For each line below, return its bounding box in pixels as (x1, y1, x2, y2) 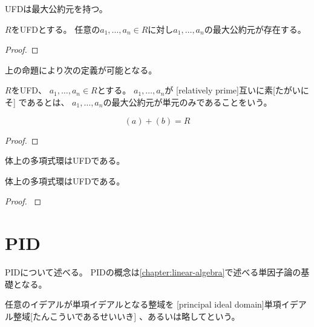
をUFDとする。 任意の (11, 22, 100, 35)
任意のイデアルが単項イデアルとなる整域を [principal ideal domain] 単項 (5, 298, 281, 311)
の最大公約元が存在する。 (204, 22, 306, 35)
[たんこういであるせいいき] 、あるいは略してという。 (30, 309, 240, 322)
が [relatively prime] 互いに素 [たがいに (165, 84, 309, 96)
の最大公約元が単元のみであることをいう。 (103, 95, 272, 108)
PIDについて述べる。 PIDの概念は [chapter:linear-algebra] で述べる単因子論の (5, 266, 301, 278)
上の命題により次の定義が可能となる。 (5, 63, 157, 76)
